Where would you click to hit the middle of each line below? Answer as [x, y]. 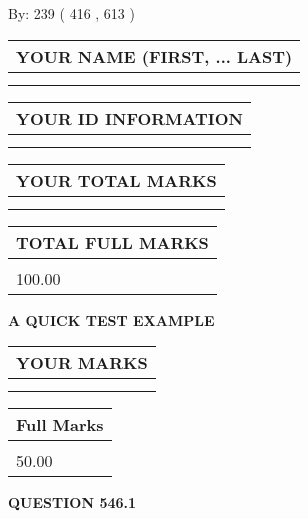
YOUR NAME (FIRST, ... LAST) [154, 56]
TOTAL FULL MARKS [112, 242]
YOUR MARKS [82, 363]
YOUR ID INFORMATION [129, 118]
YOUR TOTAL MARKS [116, 180]
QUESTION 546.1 [72, 502]
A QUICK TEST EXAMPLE [111, 319]
